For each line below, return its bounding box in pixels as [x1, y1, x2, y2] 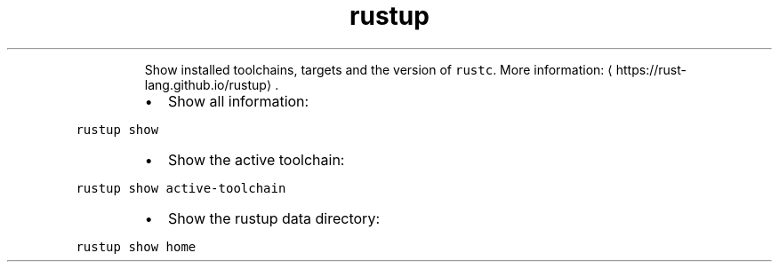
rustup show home [76, 239, 197, 254]
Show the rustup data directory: [167, 209, 380, 227]
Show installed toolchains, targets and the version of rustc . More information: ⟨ [144, 61, 613, 77]
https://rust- [615, 61, 687, 77]
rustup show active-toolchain [76, 180, 286, 195]
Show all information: [167, 91, 309, 110]
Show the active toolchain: [167, 150, 345, 169]
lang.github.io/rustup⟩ [144, 76, 272, 92]
